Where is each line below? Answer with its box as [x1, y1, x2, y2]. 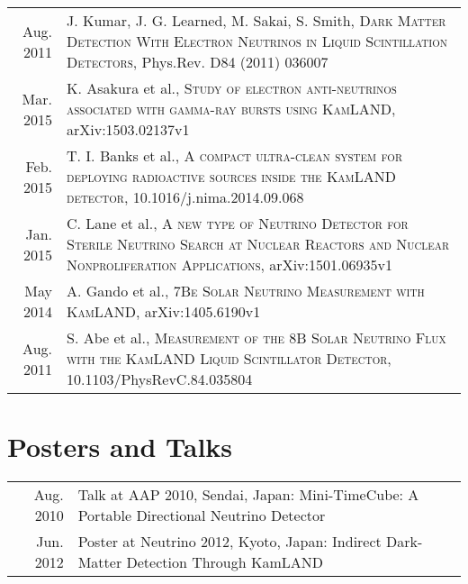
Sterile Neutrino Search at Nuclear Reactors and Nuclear [67, 233, 450, 254]
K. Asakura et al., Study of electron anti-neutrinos [67, 78, 397, 98]
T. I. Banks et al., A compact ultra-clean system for [67, 145, 402, 166]
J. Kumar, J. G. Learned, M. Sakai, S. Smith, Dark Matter [67, 10, 446, 31]
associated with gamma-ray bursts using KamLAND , [67, 98, 396, 119]
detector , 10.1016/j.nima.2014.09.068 [67, 187, 304, 207]
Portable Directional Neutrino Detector [77, 505, 326, 526]
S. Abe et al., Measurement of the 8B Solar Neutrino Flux [67, 327, 446, 348]
